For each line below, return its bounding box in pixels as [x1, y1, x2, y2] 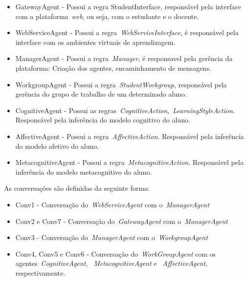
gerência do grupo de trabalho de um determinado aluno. [15, 89, 187, 99]
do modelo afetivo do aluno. [15, 140, 99, 151]
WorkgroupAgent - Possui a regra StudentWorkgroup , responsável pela [15, 79, 227, 89]
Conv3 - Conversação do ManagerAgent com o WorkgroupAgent [15, 232, 208, 242]
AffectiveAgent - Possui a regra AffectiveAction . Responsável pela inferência [15, 131, 244, 141]
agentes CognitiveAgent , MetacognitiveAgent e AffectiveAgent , [15, 258, 208, 268]
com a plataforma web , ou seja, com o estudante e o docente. [15, 11, 199, 21]
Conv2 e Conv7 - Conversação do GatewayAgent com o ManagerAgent [15, 216, 228, 226]
